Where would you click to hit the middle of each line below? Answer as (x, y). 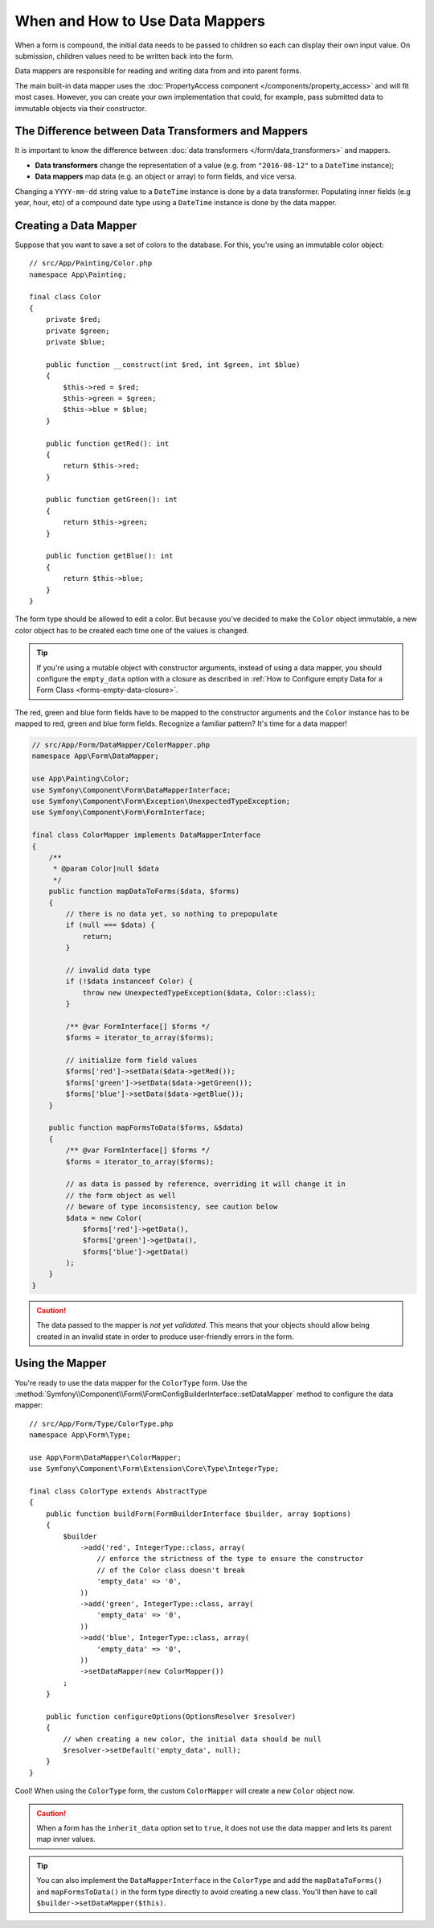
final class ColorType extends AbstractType (119, 1491)
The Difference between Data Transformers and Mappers (162, 132)
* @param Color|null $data (106, 869)
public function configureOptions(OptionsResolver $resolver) (171, 1716)
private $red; (74, 319)
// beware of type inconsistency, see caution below (172, 1207)
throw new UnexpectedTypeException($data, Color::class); (199, 993)
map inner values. (66, 1839)
